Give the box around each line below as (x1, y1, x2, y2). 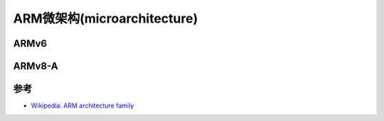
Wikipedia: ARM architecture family (31, 101, 134, 110)
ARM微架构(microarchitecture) (13, 11, 198, 26)
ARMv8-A (13, 60, 58, 72)
